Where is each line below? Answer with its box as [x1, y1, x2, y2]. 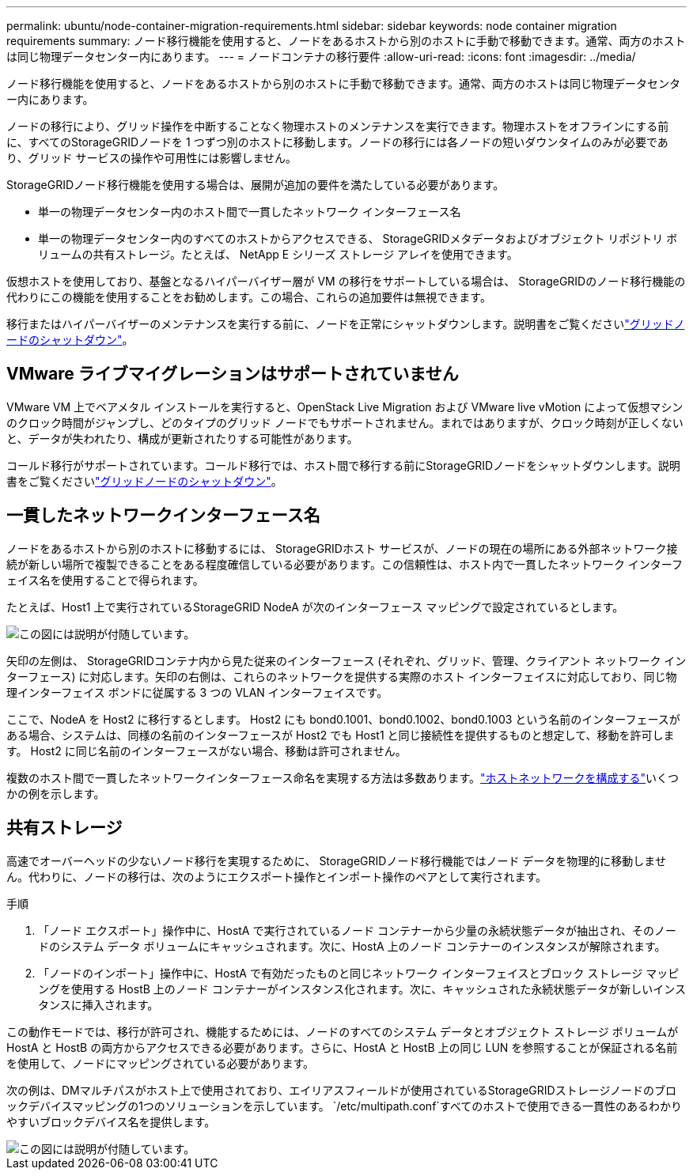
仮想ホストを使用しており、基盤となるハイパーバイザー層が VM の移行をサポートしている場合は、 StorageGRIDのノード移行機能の [6, 274, 686, 288]
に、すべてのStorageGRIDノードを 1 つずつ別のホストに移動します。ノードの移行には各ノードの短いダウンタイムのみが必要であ [6, 135, 668, 149]
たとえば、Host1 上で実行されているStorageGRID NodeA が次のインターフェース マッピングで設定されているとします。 [6, 599, 624, 614]
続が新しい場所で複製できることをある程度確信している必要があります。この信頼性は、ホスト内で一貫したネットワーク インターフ [6, 557, 683, 571]
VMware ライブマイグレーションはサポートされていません [6, 364, 459, 384]
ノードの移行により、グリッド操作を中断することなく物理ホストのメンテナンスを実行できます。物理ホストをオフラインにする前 [6, 119, 669, 133]
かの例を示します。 [6, 786, 105, 800]
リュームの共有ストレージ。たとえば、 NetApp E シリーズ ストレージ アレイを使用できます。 [38, 248, 518, 261]
